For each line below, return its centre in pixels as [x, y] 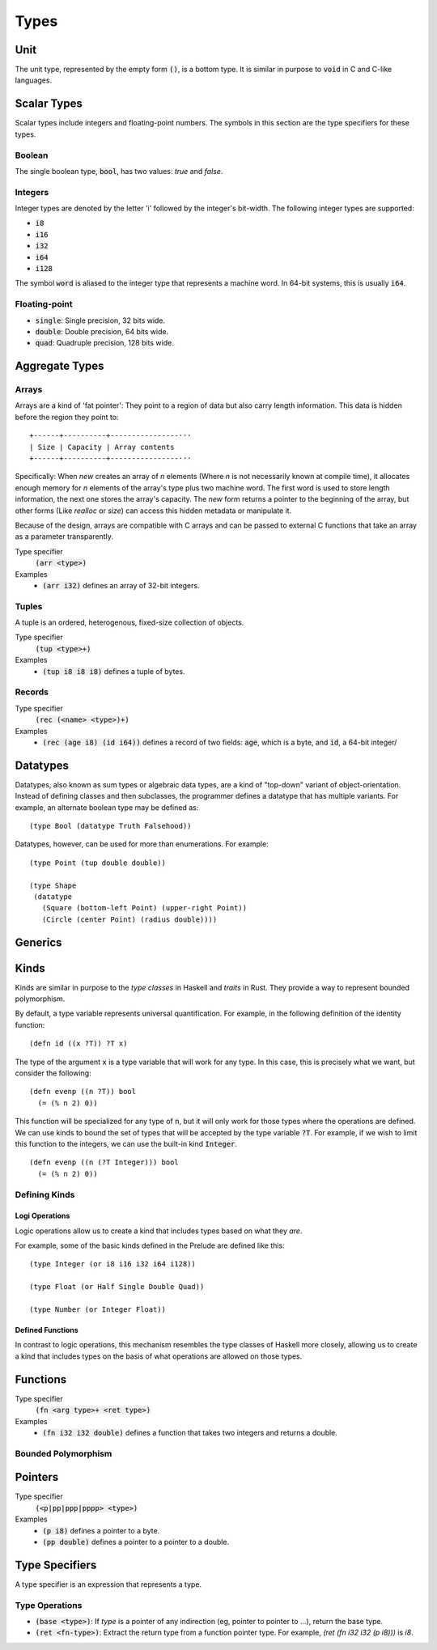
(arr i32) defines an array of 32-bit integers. [121, 585]
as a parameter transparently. [64, 537]
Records [32, 692]
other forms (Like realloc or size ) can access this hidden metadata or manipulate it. [153, 511]
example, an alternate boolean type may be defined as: [107, 807]
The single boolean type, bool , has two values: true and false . [119, 171]
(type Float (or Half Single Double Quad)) [117, 1287]
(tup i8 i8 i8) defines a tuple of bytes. [114, 671]
